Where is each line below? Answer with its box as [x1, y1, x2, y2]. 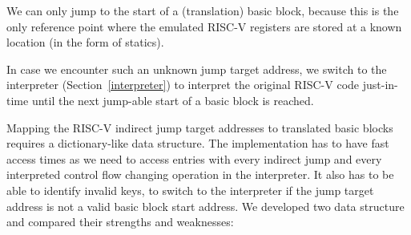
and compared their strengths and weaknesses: [6, 213, 234, 230]
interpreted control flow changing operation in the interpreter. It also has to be [6, 166, 394, 183]
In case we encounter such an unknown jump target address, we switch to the [6, 60, 387, 77]
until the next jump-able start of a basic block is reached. [31, 91, 314, 108]
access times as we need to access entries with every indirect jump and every [6, 150, 382, 167]
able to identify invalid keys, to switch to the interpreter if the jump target [6, 181, 374, 198]
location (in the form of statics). [6, 34, 164, 51]
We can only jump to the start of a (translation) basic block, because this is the [6, 2, 399, 18]
